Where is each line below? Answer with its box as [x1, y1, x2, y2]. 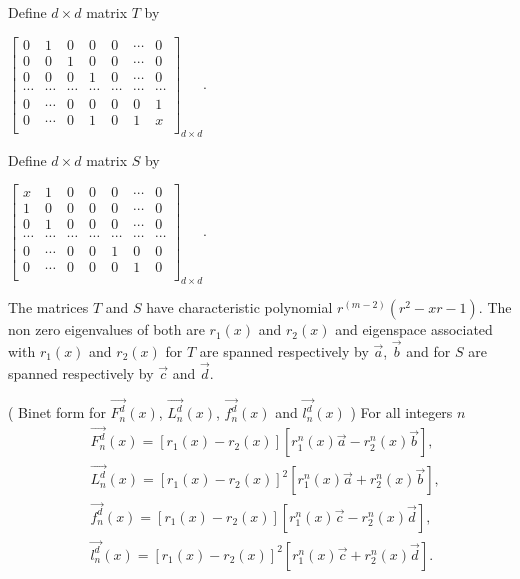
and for [406, 341, 451, 362]
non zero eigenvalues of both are [8, 319, 205, 340]
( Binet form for [8, 402, 106, 423]
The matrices [8, 297, 89, 318]
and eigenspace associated [335, 319, 493, 340]
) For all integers [350, 402, 453, 423]
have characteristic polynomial [146, 297, 333, 318]
